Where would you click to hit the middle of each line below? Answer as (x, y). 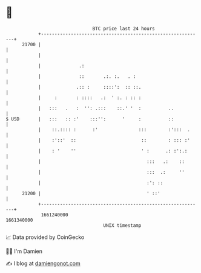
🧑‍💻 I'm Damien (24, 251)
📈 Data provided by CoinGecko (45, 237)
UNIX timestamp (122, 225)
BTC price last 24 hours (124, 29)
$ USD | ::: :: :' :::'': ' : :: (90, 119)
